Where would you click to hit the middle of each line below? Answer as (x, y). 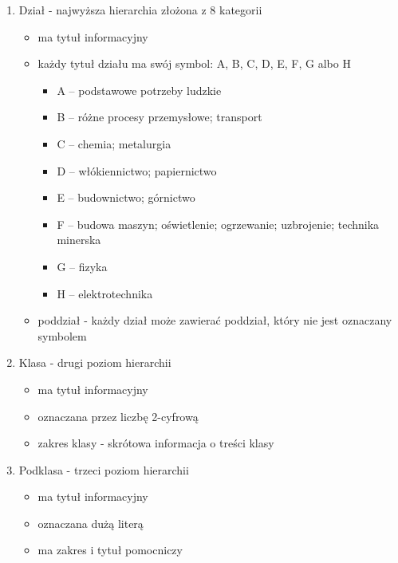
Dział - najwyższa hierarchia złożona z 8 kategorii (140, 10)
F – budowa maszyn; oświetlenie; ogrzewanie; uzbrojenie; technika (218, 224)
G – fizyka (82, 266)
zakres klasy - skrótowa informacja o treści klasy (156, 443)
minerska (79, 240)
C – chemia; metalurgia (114, 143)
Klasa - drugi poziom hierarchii (95, 362)
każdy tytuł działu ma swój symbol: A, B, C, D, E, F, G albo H (194, 63)
